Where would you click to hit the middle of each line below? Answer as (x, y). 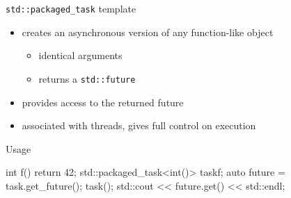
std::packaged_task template (71, 8)
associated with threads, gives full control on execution (139, 125)
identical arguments (80, 55)
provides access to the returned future (103, 102)
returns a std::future (87, 78)
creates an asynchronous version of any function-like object (148, 32)
